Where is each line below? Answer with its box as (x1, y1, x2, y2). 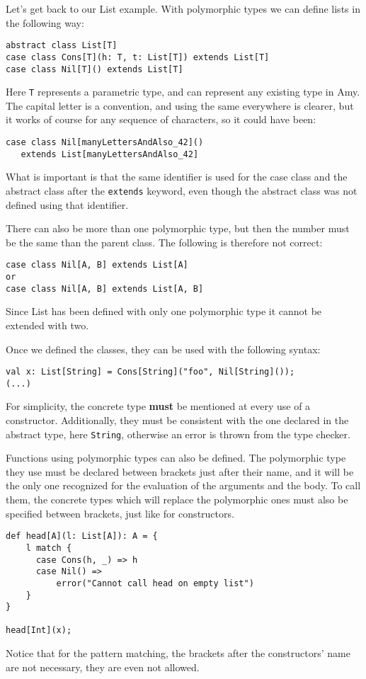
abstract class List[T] (6, 40, 118, 51)
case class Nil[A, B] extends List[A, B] (6, 283, 204, 294)
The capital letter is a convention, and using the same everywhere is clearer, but (6, 98, 354, 113)
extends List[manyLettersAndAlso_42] (21, 149, 199, 159)
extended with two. (6, 317, 89, 332)
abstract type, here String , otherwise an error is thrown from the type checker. (6, 426, 350, 441)
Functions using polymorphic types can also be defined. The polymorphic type (6, 450, 346, 465)
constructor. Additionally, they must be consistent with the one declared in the (6, 413, 349, 427)
